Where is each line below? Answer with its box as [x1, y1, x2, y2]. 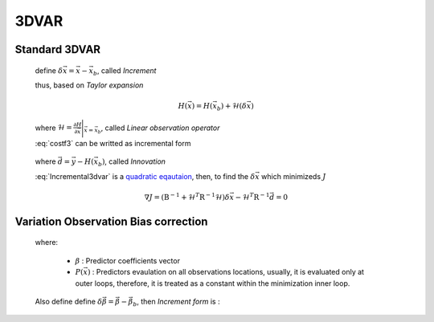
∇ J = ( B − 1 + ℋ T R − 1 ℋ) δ [144, 191, 231, 202]
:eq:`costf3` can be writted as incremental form [35, 138, 191, 148]
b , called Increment [92, 65, 157, 77]
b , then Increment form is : [133, 296, 220, 308]
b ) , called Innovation [97, 157, 166, 169]
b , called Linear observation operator [97, 123, 220, 136]
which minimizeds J [261, 171, 326, 181]
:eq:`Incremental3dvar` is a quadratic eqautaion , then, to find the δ [35, 171, 256, 181]
